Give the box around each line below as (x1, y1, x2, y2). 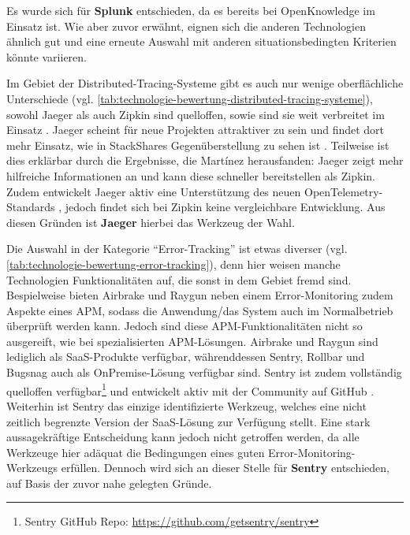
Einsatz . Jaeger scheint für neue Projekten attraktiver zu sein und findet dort (6, 121, 385, 138)
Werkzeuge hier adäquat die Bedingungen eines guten (6, 444, 265, 460)
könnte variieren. (6, 48, 87, 65)
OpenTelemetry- (304, 183, 383, 199)
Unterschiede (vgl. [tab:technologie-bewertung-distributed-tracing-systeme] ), (6, 90, 373, 106)
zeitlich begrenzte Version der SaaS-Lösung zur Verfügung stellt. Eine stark (6, 413, 371, 429)
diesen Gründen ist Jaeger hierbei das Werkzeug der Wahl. (6, 214, 295, 230)
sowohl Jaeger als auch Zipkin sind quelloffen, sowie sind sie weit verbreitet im (6, 106, 385, 122)
